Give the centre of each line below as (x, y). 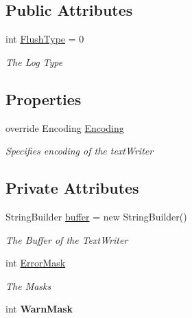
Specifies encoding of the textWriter (80, 151)
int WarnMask (39, 309)
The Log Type (34, 61)
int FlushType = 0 (45, 39)
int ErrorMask (36, 263)
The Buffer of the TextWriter (67, 239)
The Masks (28, 285)
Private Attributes (72, 188)
